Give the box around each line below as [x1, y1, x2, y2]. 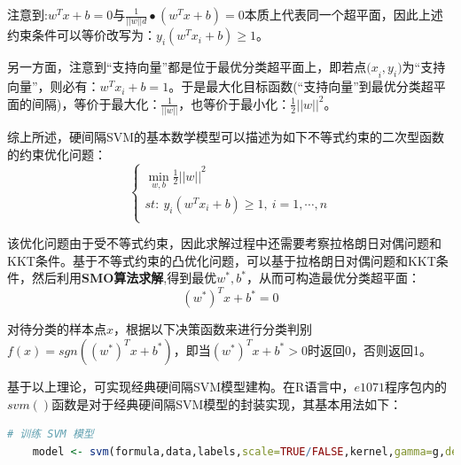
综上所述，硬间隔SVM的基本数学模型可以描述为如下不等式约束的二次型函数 [7, 128, 445, 146]
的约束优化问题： [7, 144, 106, 163]
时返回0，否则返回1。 [307, 340, 432, 359]
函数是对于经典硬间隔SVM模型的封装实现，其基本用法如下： [51, 394, 402, 413]
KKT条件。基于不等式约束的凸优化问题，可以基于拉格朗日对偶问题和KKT [7, 251, 436, 269]
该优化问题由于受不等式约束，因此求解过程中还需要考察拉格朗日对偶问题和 [7, 234, 441, 252]
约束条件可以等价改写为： [7, 26, 156, 44]
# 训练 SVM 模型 [7, 428, 94, 441]
